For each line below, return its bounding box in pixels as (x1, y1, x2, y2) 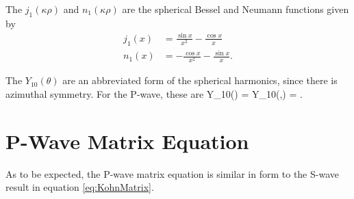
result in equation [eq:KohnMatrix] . (5, 180, 154, 194)
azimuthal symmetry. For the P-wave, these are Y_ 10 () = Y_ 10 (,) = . (5, 87, 303, 101)
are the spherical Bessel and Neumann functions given (122, 2, 349, 16)
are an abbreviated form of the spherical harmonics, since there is (62, 73, 338, 88)
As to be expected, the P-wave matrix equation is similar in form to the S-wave (5, 166, 339, 181)
